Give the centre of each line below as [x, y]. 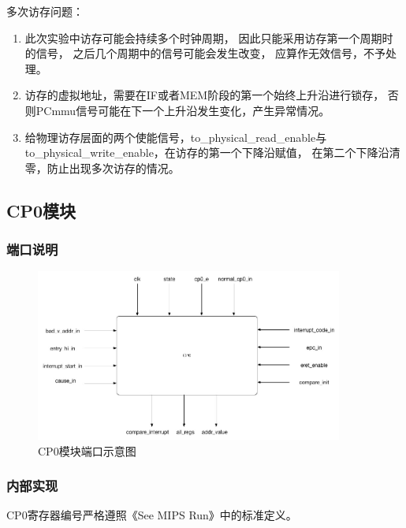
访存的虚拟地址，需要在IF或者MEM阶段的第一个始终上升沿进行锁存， [205, 95]
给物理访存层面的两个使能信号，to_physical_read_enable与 [176, 137]
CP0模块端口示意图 [87, 450]
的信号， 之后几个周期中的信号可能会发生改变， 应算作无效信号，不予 [205, 53]
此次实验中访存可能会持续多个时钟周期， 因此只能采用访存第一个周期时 [209, 37]
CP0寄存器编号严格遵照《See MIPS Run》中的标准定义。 [152, 515]
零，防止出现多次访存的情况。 [102, 167]
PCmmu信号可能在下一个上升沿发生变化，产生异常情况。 [183, 110]
